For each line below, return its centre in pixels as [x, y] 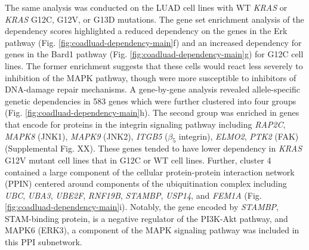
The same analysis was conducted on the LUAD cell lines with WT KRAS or [146, 7]
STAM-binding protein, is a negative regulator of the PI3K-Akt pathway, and [146, 218]
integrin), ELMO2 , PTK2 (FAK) [239, 136]
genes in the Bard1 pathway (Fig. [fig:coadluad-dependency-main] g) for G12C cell [154, 54]
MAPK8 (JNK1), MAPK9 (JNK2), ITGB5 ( [86, 136]
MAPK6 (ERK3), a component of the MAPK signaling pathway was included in [152, 230]
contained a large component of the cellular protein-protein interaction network [150, 172]
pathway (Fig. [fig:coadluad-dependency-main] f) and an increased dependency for [153, 42]
